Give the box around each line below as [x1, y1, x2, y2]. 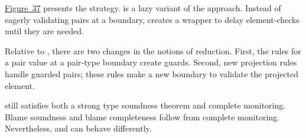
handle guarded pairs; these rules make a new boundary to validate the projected [5, 67, 299, 80]
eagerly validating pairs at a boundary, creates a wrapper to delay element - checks [5, 13, 300, 25]
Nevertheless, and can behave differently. [5, 122, 152, 134]
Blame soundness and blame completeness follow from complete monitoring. [5, 110, 279, 123]
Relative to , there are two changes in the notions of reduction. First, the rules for [5, 44, 301, 57]
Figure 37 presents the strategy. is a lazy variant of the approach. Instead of [5, 2, 281, 14]
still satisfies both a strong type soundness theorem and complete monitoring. [5, 99, 286, 111]
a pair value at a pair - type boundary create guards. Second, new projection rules [5, 56, 297, 68]
